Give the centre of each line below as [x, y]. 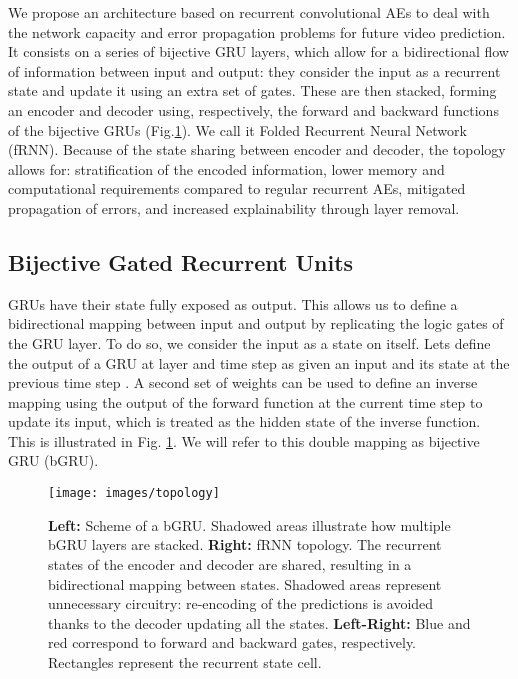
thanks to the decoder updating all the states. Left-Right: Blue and [259, 622]
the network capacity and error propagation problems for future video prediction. [257, 31]
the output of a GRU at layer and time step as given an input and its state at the [259, 362]
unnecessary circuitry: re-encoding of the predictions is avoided [241, 603]
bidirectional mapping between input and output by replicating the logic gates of [256, 323]
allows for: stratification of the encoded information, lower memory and [226, 168]
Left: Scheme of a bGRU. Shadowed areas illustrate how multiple [249, 524]
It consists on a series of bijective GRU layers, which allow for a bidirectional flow [258, 51]
